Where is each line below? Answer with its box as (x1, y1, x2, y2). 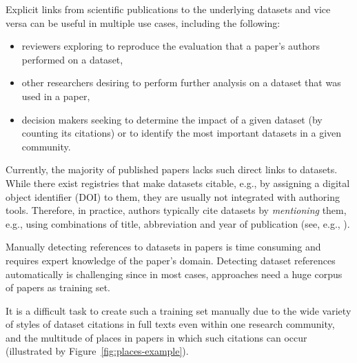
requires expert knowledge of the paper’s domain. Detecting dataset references (6, 253, 336, 267)
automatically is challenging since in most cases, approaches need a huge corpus (6, 266, 343, 281)
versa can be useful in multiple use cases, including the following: (6, 15, 280, 30)
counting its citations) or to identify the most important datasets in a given (21, 126, 342, 140)
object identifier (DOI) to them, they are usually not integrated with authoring (6, 189, 340, 204)
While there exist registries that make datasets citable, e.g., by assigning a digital (6, 175, 350, 190)
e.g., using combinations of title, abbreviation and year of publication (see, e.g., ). (6, 216, 350, 230)
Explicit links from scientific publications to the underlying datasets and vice (6, 2, 331, 16)
